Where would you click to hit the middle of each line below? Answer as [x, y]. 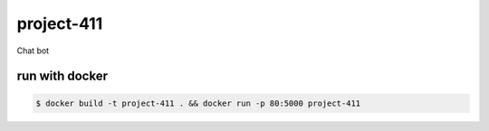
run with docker [62, 76]
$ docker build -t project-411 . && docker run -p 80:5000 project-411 [198, 103]
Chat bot [33, 51]
